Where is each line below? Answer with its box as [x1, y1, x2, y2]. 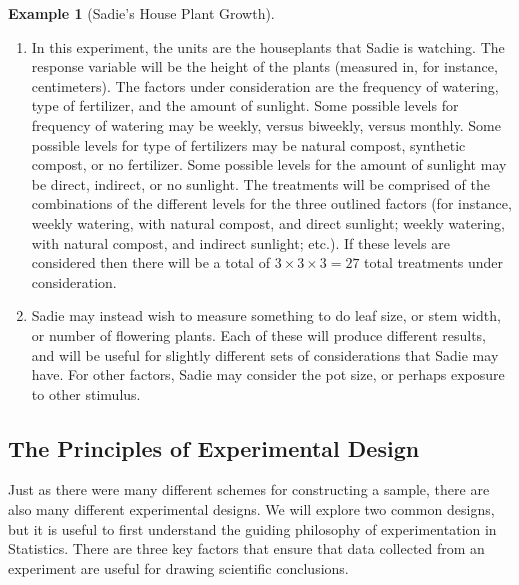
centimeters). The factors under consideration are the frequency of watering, [31, 75, 499, 96]
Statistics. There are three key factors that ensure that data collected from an [8, 538, 485, 559]
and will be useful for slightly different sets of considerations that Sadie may [31, 344, 499, 365]
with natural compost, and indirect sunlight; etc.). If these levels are [31, 232, 450, 253]
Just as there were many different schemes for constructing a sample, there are [8, 479, 490, 500]
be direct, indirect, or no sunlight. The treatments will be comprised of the [31, 173, 490, 194]
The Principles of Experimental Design [8, 432, 420, 463]
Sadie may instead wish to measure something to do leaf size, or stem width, [31, 305, 501, 326]
